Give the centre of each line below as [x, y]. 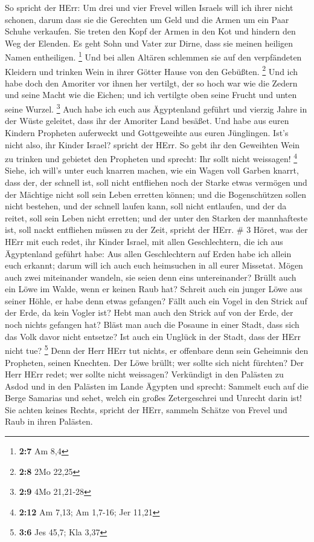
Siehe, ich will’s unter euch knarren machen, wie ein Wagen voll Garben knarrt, [152, 170]
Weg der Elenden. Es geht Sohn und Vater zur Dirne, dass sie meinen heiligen [149, 43]
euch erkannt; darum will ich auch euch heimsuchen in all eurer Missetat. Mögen [154, 265]
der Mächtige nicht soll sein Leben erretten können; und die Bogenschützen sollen [155, 194]
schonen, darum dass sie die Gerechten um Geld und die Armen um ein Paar [147, 19]
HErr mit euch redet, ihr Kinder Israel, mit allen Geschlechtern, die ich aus [144, 241]
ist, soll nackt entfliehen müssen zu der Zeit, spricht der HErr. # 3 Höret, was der [156, 230]
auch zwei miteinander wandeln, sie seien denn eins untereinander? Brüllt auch [151, 277]
